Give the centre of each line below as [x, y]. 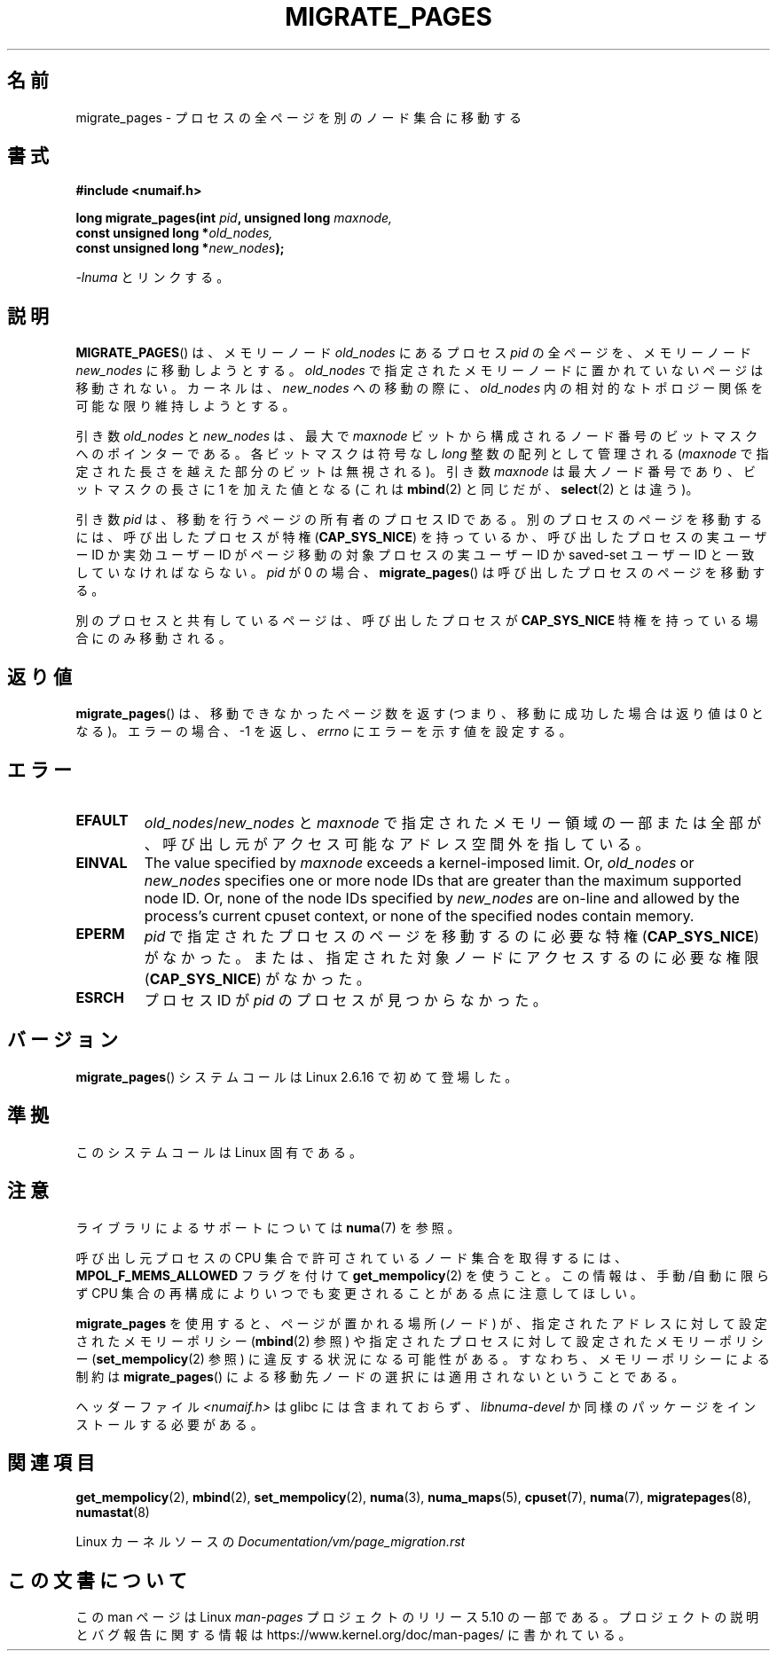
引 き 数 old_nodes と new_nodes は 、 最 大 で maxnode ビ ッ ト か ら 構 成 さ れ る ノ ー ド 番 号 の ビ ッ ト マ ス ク [417, 436]
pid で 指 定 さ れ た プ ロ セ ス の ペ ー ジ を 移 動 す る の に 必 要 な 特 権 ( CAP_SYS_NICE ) [451, 936]
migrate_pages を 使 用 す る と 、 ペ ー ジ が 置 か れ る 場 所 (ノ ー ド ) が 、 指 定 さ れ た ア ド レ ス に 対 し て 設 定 [421, 1323]
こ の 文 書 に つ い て [97, 1580]
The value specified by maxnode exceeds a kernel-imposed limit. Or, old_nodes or [419, 862]
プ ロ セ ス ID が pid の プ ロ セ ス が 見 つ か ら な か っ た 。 [345, 1000]
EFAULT [102, 820]
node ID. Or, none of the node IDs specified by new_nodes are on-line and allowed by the [442, 898]
